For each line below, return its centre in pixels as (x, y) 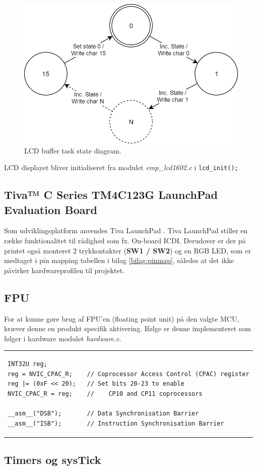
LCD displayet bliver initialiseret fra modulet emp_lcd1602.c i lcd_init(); (121, 167)
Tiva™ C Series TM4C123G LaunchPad (111, 195)
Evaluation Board (51, 209)
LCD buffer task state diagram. (73, 150)
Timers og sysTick (53, 460)
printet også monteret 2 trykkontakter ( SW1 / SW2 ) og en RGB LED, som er (127, 250)
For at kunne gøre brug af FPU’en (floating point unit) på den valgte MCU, (122, 318)
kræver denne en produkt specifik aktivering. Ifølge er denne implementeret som (128, 328)
